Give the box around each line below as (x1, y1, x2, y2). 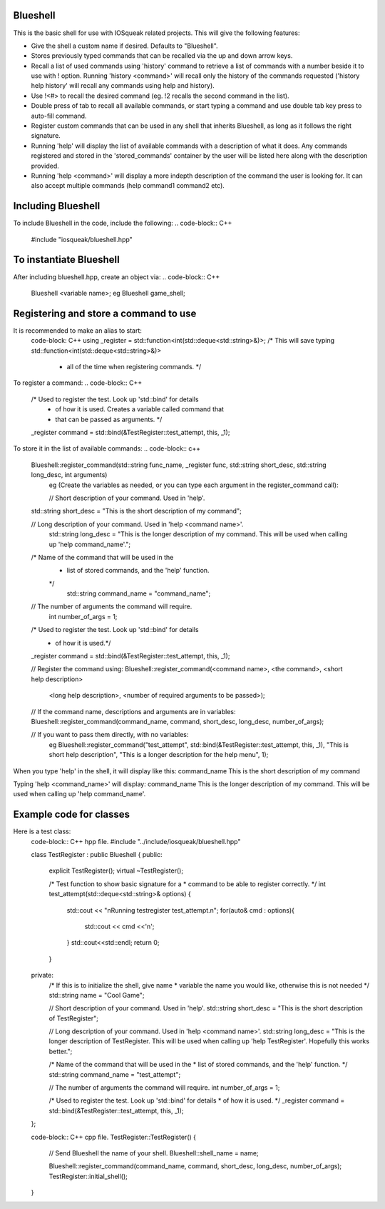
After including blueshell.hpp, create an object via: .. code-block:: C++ (13, 272, 220, 281)
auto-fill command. (31, 111, 87, 120)
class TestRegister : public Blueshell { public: (31, 851, 163, 859)
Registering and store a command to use (13, 307, 197, 319)
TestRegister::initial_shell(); (48, 1172, 128, 1180)
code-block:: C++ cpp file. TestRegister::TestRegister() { (31, 1133, 196, 1141)
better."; (48, 1047, 73, 1055)
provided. (31, 161, 60, 170)
